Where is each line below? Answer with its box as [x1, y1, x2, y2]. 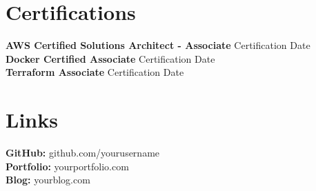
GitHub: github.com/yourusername [6, 145, 160, 160]
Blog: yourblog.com [6, 172, 90, 187]
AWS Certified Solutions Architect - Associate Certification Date [6, 38, 310, 52]
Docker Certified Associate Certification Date [6, 51, 215, 66]
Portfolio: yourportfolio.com [6, 159, 129, 173]
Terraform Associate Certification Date [6, 65, 184, 79]
